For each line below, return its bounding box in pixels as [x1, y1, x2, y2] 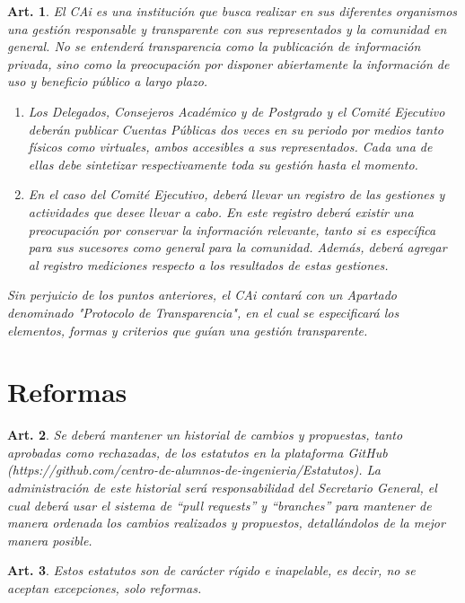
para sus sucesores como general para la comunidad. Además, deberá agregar [28, 238, 447, 257]
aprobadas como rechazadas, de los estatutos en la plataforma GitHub [7, 442, 388, 461]
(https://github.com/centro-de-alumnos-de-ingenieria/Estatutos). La [7, 460, 381, 479]
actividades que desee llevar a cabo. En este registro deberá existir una [28, 202, 414, 221]
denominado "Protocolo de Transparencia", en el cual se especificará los [7, 302, 399, 321]
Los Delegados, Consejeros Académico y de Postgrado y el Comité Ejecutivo [28, 101, 445, 120]
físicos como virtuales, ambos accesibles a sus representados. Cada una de [28, 137, 433, 156]
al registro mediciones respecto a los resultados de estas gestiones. [28, 255, 389, 274]
